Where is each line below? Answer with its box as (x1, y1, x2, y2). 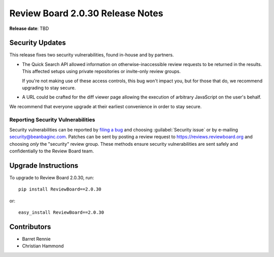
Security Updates (9, 39, 66, 47)
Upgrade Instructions (9, 161, 79, 170)
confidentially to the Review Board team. (9, 148, 94, 154)
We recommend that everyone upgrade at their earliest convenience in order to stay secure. (9, 103, 202, 109)
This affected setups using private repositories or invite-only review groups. (22, 69, 181, 75)
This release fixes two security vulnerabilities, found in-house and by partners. (9, 52, 174, 58)
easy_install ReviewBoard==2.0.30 (18, 210, 104, 215)
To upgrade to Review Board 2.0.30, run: (9, 175, 94, 181)
